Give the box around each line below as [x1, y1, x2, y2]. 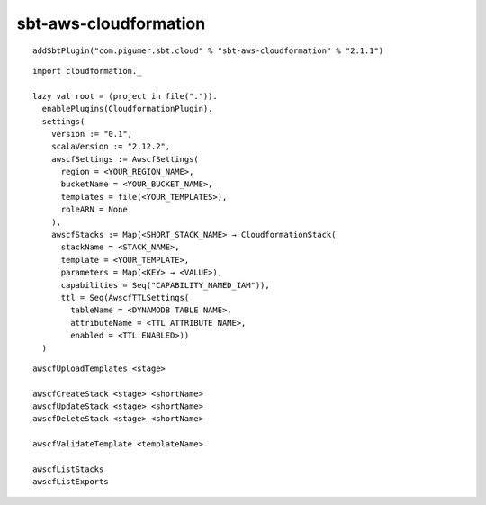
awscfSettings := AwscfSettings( [50, 154, 200, 164]
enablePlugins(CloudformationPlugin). [41, 104, 213, 114]
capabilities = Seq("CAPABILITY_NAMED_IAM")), [60, 280, 270, 290]
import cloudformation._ [32, 66, 142, 76]
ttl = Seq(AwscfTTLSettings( [60, 293, 190, 302]
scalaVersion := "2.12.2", [50, 141, 171, 152]
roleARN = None [60, 204, 128, 215]
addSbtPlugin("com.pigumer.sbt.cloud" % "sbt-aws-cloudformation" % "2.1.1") [32, 45, 384, 56]
